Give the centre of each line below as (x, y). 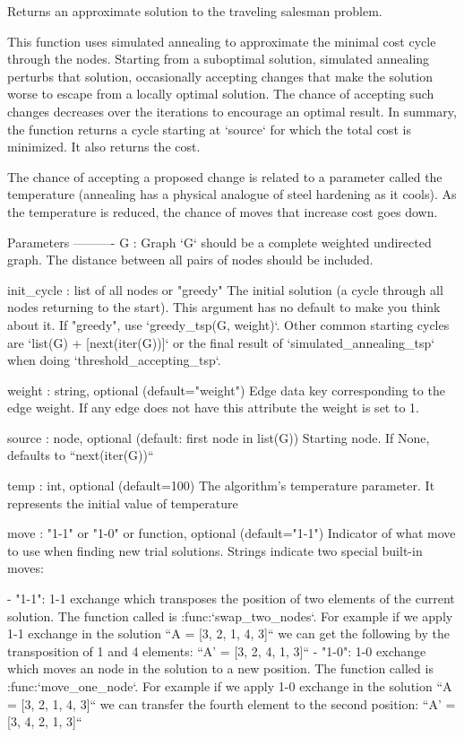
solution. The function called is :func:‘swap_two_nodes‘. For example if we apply (230, 616)
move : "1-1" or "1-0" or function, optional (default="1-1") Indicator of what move (232, 533)
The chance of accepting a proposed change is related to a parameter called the (225, 176)
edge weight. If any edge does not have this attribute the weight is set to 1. (213, 408)
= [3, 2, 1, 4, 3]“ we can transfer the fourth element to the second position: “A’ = (232, 703)
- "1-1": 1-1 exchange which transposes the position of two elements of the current (231, 598)
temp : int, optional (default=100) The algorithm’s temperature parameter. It (221, 486)
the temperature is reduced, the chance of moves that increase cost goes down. (223, 211)
